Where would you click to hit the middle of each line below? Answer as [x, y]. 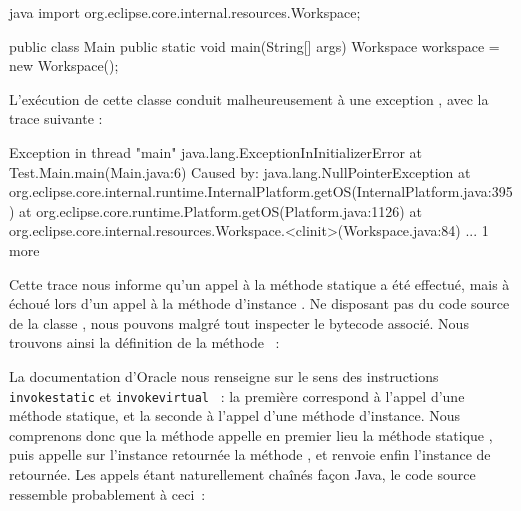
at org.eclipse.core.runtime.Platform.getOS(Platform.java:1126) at [220, 210]
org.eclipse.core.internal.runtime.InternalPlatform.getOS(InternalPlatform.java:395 [261, 191]
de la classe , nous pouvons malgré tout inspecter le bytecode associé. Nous [239, 322]
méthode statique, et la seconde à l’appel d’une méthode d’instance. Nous [235, 415]
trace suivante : [56, 118]
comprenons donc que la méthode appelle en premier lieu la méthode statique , [251, 434]
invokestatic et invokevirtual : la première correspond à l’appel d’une [237, 395]
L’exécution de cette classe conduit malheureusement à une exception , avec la [249, 98]
